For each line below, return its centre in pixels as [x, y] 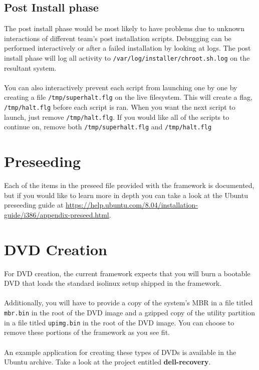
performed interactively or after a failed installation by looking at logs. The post [127, 48]
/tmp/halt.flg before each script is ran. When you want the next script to [120, 107]
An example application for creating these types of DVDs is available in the [120, 352]
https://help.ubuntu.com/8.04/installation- [132, 205]
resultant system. [30, 67]
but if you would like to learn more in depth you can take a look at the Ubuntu [126, 195]
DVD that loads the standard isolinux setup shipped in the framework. [113, 283]
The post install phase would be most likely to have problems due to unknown [124, 28]
